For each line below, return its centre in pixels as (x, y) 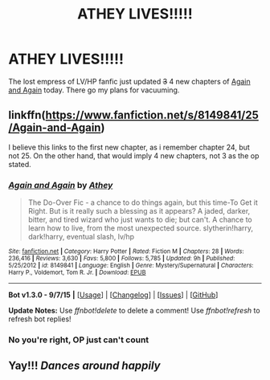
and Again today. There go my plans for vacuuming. (94, 90)
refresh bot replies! (40, 319)
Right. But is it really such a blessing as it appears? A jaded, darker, (139, 211)
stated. (20, 164)
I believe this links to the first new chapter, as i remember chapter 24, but (129, 147)
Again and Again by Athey (61, 185)
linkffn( (27, 115)
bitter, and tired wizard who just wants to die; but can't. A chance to (140, 220)
